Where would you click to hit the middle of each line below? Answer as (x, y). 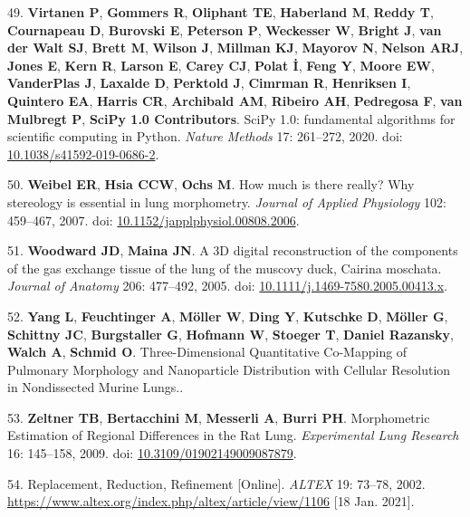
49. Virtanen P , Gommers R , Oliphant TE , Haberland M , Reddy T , (221, 12)
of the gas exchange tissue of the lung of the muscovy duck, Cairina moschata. (225, 268)
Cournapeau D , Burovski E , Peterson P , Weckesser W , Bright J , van (225, 29)
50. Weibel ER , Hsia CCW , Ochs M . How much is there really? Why (211, 184)
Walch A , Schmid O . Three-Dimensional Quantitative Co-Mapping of (207, 352)
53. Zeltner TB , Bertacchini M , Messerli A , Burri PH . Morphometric (219, 417)
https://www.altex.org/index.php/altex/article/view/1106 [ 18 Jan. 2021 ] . (211, 501)
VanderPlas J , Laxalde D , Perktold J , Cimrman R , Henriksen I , (209, 83)
